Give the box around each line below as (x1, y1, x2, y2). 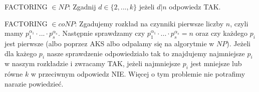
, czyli (230, 18, 248, 28)
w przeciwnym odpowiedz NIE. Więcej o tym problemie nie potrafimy (31, 69, 245, 79)
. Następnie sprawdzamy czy (58, 28, 145, 38)
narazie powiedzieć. (5, 78, 64, 89)
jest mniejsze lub (190, 58, 242, 69)
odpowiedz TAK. (169, 1, 221, 11)
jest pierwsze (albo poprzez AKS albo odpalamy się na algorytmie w (5, 38, 214, 48)
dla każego (5, 48, 37, 58)
